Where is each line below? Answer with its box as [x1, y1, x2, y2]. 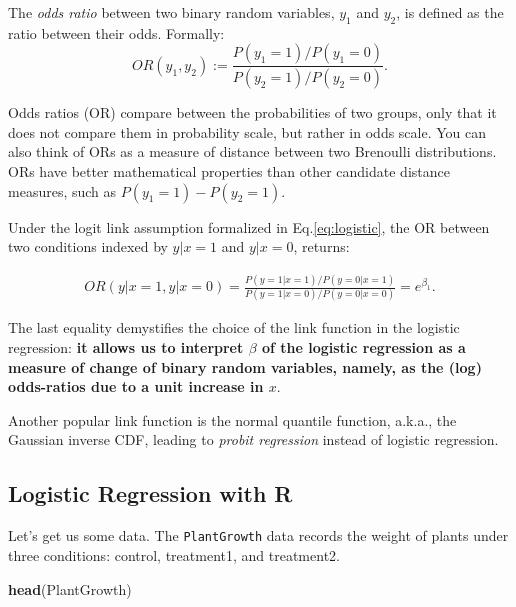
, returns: [293, 236, 350, 257]
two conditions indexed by [8, 236, 168, 257]
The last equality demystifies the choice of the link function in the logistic [8, 317, 460, 338]
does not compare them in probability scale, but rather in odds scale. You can [8, 121, 487, 142]
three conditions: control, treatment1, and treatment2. [8, 544, 340, 565]
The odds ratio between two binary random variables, [8, 2, 335, 22]
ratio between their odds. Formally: [8, 22, 225, 43]
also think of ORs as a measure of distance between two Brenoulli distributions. [8, 141, 497, 162]
